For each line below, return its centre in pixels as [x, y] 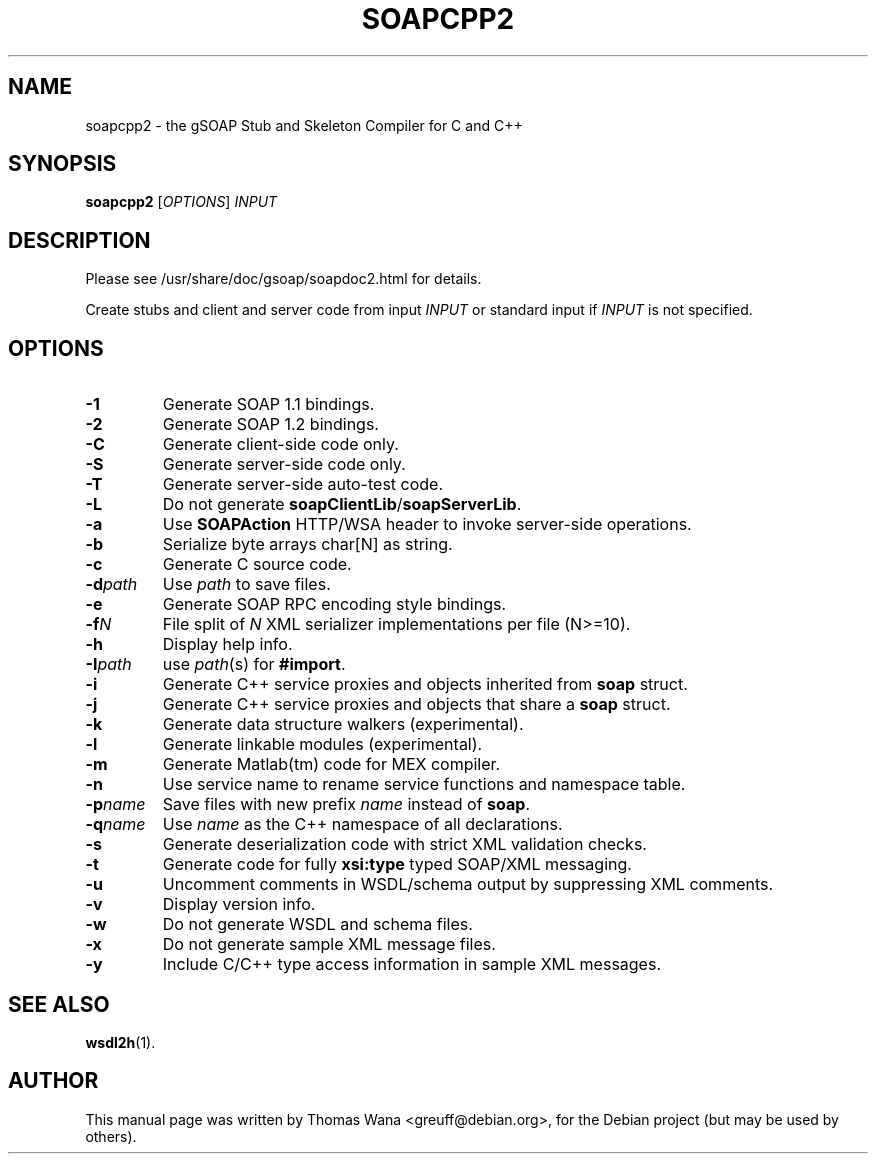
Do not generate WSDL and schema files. [317, 924]
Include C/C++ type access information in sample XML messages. [411, 964]
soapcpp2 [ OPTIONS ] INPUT [181, 202]
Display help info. [227, 644]
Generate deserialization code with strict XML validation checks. [404, 844]
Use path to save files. [246, 584]
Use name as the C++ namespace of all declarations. [362, 824]
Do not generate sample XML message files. [329, 944]
